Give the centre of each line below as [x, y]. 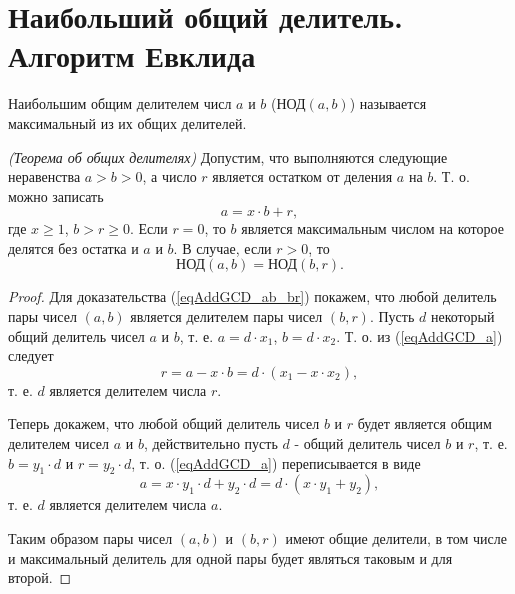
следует [31, 355]
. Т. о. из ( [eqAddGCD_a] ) [419, 335]
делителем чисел [58, 443]
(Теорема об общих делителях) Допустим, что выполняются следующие [228, 156]
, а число [169, 176]
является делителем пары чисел [226, 316]
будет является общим [424, 423]
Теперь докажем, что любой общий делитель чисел [164, 423]
